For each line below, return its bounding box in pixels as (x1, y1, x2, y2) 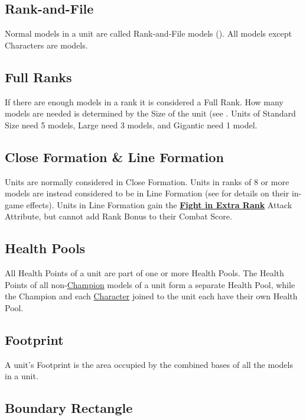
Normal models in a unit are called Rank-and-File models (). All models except (5, 27, 292, 40)
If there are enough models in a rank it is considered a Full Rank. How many (5, 95, 284, 108)
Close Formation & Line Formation (5, 147, 224, 166)
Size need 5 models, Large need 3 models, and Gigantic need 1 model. (5, 118, 258, 131)
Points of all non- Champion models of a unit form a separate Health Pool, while (5, 278, 295, 290)
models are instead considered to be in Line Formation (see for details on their (5, 187, 289, 199)
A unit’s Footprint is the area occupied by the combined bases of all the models (5, 358, 293, 370)
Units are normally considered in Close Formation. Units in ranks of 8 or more (5, 175, 289, 188)
